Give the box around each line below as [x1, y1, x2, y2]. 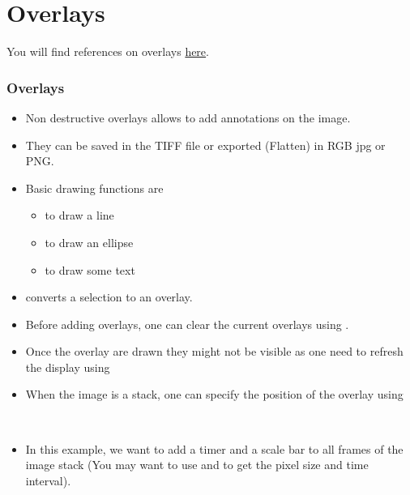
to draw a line [45, 207, 114, 224]
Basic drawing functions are [25, 179, 164, 196]
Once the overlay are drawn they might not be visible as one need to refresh [25, 343, 404, 360]
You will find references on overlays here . [6, 43, 209, 60]
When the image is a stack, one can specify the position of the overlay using [25, 386, 404, 403]
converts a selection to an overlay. [25, 288, 193, 305]
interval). [25, 472, 71, 489]
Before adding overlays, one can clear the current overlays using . [25, 315, 349, 332]
